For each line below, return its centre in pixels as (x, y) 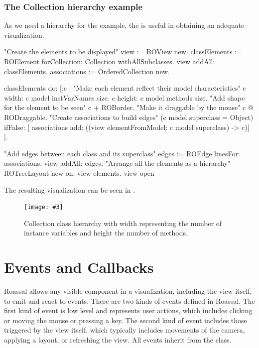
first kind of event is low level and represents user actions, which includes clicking (128, 310)
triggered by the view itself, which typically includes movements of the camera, (125, 330)
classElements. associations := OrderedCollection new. (87, 71)
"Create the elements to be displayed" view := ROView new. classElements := (123, 52)
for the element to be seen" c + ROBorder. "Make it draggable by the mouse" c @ (129, 107)
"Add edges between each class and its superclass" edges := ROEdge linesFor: (122, 153)
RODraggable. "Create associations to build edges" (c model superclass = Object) (129, 117)
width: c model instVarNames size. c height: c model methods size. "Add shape (125, 97)
